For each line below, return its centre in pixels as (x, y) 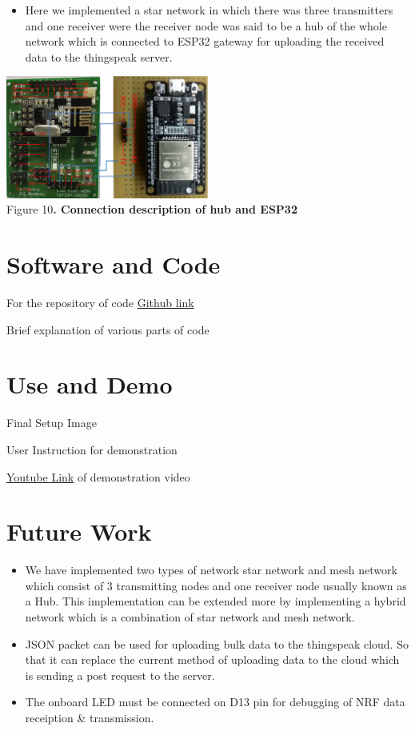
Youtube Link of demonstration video (98, 476)
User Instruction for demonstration (92, 449)
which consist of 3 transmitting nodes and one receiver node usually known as (216, 585)
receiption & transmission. (90, 717)
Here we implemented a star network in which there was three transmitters (209, 10)
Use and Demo (90, 384)
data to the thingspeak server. (99, 56)
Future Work (79, 531)
